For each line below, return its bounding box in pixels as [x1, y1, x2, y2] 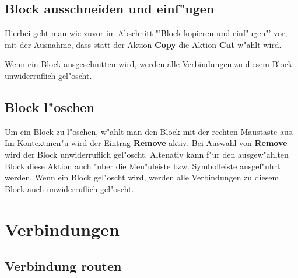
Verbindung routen [5, 257, 122, 275]
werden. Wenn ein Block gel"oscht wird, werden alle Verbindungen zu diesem [5, 171, 279, 183]
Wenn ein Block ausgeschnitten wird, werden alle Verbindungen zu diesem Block [5, 58, 293, 70]
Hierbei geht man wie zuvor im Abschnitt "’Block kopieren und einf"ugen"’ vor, [5, 27, 288, 39]
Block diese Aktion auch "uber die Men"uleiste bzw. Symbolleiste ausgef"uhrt [5, 159, 281, 172]
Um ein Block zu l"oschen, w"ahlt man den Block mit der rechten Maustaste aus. [5, 125, 295, 137]
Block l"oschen [5, 98, 94, 116]
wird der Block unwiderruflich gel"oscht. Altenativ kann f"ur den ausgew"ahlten [5, 148, 289, 160]
